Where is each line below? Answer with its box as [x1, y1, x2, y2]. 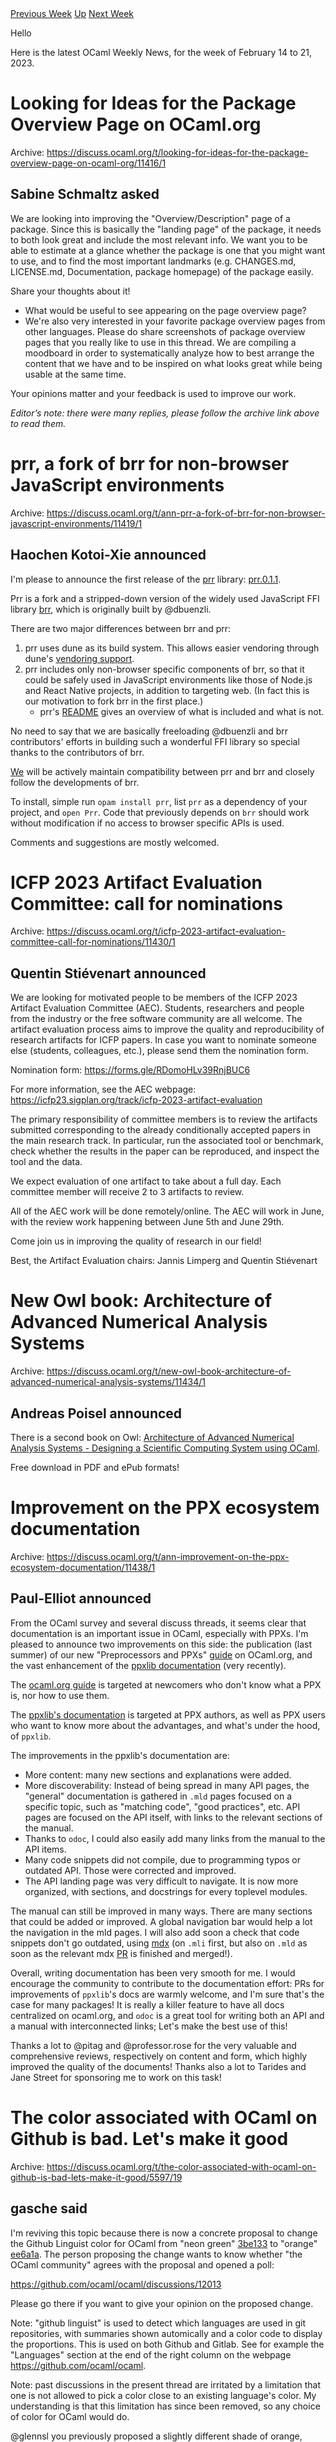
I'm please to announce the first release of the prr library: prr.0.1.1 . [10, 573, 282, 585]
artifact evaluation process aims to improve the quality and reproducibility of [10, 1023, 325, 1036]
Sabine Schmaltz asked [10, 186, 160, 203]
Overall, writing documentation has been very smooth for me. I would [10, 1967, 296, 1979]
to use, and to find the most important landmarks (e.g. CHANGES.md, [10, 255, 297, 267]
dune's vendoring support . [24, 652, 135, 664]
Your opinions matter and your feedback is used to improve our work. [10, 387, 297, 399]
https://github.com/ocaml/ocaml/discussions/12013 [10, 2278, 222, 2290]
